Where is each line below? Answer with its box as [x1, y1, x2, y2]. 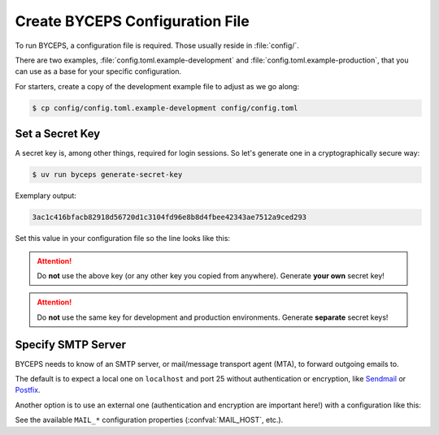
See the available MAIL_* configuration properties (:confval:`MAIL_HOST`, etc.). [15, 415, 284, 425]
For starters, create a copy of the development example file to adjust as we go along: [15, 81, 300, 91]
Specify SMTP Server [15, 338, 126, 351]
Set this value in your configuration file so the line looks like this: [15, 234, 231, 243]
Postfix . [15, 385, 41, 395]
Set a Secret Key [15, 127, 101, 141]
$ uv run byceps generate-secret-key [32, 170, 183, 179]
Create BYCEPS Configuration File [15, 12, 250, 30]
